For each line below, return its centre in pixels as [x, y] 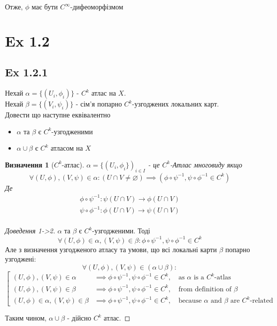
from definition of [205, 289]
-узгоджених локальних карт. [175, 104]
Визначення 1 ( [29, 164]
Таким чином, [26, 318]
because [190, 301]
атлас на [104, 93]
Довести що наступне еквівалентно [58, 115]
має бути [45, 6]
